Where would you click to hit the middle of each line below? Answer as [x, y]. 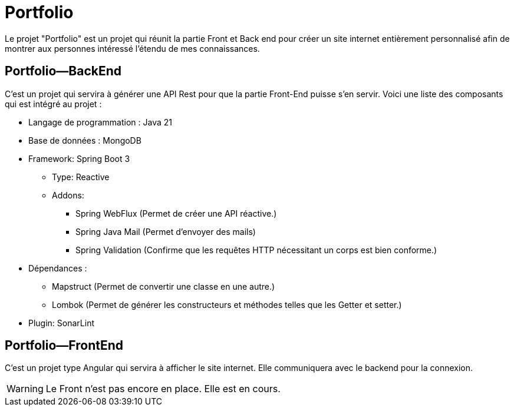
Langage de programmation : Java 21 [100, 122]
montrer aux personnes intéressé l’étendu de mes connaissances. [132, 48]
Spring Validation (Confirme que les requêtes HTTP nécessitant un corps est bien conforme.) [256, 250]
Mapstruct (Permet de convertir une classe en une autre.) [164, 286]
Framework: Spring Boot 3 [79, 158]
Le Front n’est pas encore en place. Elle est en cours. [163, 389]
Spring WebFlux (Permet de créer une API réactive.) [176, 213]
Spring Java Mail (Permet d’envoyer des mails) [166, 231]
